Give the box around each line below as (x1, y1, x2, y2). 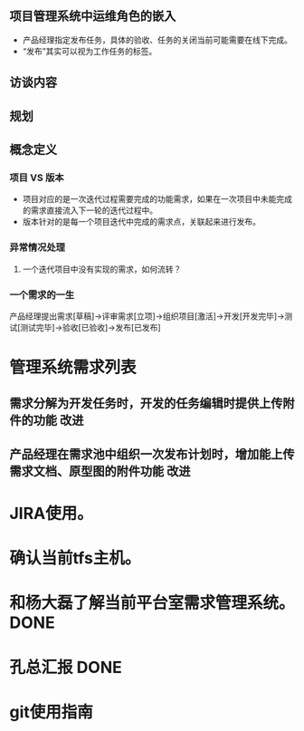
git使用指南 (9, 701, 93, 722)
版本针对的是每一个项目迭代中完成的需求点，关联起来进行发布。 (22, 216, 261, 227)
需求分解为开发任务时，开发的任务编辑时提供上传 (9, 396, 283, 411)
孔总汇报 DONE (9, 657, 122, 678)
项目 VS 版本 (9, 171, 65, 184)
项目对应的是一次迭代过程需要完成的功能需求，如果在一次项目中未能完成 (22, 194, 292, 205)
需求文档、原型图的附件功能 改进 (9, 463, 191, 478)
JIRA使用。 (9, 504, 93, 524)
